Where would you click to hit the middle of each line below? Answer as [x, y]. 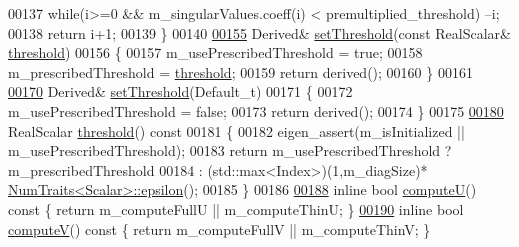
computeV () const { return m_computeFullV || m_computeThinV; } [219, 228]
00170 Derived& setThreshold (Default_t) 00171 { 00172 [180, 91]
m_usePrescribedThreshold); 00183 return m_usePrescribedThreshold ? [230, 150]
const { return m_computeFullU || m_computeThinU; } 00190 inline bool [236, 208]
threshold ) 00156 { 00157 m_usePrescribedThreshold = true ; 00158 [215, 52]
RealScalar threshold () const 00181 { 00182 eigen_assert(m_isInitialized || [236, 130]
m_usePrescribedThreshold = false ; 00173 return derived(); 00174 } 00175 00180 [256, 110]
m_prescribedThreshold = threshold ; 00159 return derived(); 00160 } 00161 [240, 71]
